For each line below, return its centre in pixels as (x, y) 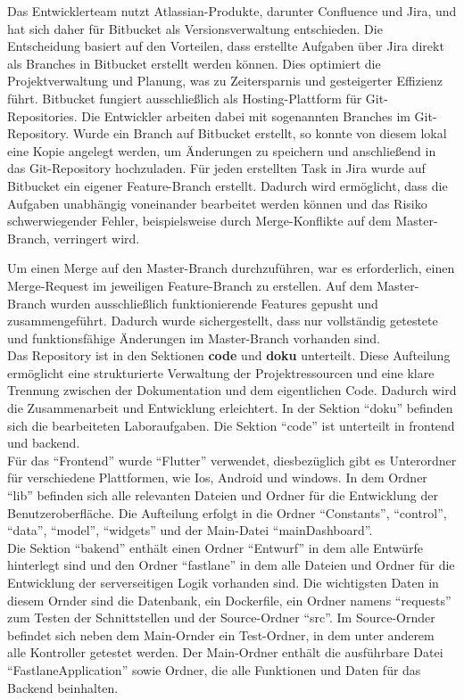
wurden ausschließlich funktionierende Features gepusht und (214, 303)
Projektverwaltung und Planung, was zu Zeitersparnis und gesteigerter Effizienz (225, 81)
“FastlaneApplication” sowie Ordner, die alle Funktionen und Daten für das (214, 669)
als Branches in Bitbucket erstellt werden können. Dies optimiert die (194, 63)
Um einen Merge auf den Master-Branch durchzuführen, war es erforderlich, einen (231, 268)
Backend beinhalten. (63, 687)
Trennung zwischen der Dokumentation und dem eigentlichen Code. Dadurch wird (232, 390)
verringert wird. (97, 238)
